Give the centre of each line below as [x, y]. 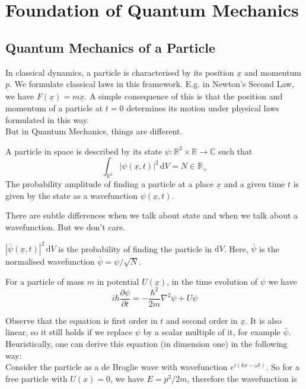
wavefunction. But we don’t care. [66, 226]
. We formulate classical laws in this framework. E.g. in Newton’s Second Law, [152, 84]
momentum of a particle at [54, 107]
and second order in [202, 320]
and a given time [254, 184]
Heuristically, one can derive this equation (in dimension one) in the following [146, 343]
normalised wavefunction [50, 261]
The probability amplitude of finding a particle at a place [110, 184]
